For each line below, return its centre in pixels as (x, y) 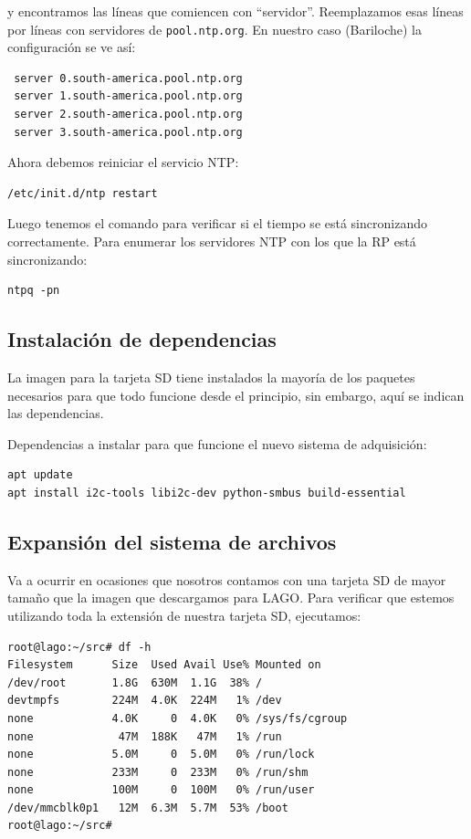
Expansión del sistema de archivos (172, 541)
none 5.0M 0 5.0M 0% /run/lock (161, 755)
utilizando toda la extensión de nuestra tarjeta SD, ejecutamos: (184, 615)
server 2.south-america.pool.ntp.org (128, 115)
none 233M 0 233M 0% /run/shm (158, 772)
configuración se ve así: (72, 47)
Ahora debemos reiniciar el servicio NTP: (123, 162)
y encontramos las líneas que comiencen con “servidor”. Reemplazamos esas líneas (235, 11)
